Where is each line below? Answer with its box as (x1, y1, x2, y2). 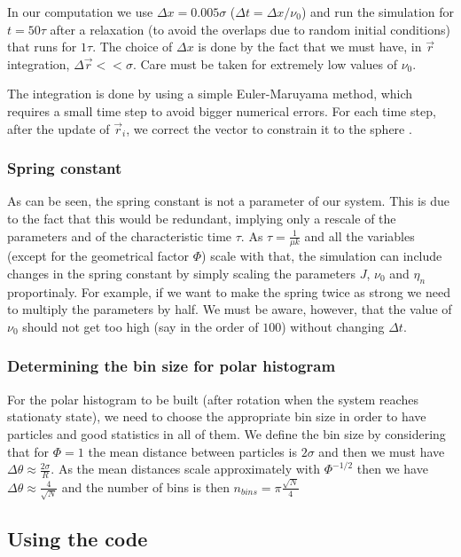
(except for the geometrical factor (7, 247, 190, 265)
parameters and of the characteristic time (7, 226, 232, 245)
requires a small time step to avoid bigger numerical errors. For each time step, (7, 101, 436, 120)
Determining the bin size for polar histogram (7, 355, 336, 377)
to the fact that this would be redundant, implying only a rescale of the (7, 208, 396, 227)
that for (7, 442, 50, 460)
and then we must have (318, 442, 445, 460)
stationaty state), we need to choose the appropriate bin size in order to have (7, 407, 426, 426)
